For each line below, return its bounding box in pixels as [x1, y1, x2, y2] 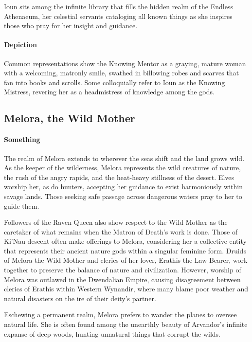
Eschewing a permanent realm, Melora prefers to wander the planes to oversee [4, 309, 237, 320]
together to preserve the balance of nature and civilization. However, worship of [4, 265, 241, 275]
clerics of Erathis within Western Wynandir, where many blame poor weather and [4, 284, 249, 294]
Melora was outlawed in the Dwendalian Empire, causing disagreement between [4, 274, 241, 284]
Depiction [4, 39, 37, 50]
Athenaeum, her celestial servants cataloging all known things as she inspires [4, 11, 233, 21]
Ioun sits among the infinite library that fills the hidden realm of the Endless [4, 1, 233, 11]
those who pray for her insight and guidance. [4, 20, 138, 31]
